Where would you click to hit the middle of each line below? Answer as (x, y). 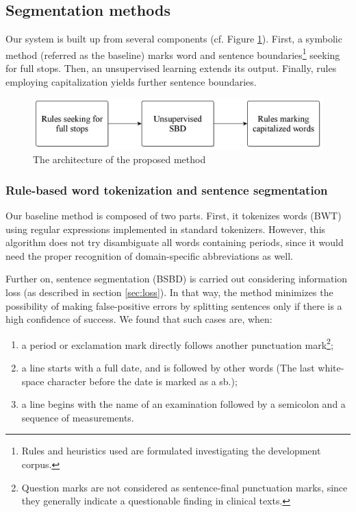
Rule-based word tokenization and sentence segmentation (167, 190)
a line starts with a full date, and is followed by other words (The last (168, 367)
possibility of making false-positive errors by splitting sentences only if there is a (174, 305)
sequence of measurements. (78, 417)
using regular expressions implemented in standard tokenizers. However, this (166, 229)
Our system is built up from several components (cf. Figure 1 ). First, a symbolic (174, 39)
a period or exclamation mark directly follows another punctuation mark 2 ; (177, 343)
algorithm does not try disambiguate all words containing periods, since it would (175, 242)
